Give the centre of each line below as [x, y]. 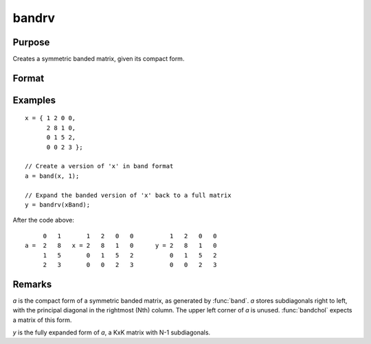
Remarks [32, 284]
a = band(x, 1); [52, 176]
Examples [34, 100]
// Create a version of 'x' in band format [99, 166]
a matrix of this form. [42, 320]
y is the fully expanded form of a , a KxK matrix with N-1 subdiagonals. [112, 332]
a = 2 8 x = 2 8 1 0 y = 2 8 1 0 [121, 246]
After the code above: [44, 220]
